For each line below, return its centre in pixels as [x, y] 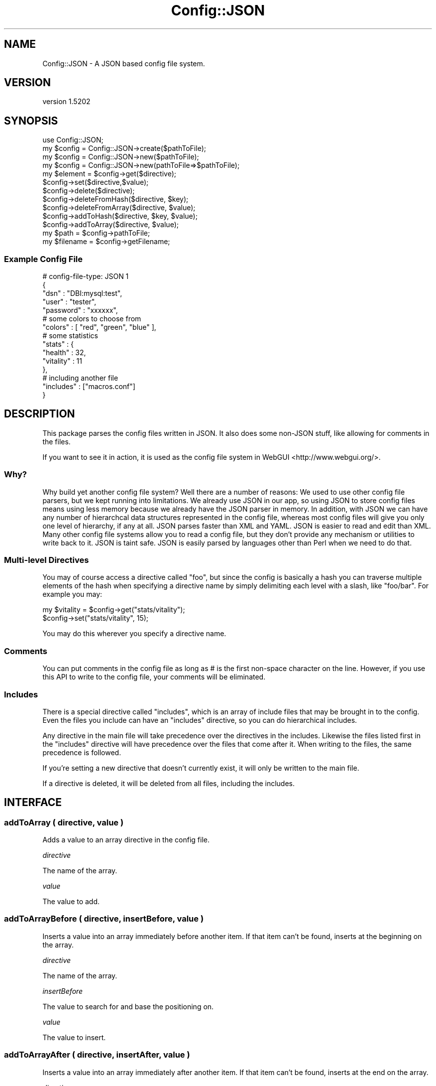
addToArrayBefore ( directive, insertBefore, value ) [104, 919]
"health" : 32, [64, 353]
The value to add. [71, 902]
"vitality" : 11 [62, 361]
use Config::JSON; [73, 140]
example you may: [72, 594]
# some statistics [70, 336]
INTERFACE [33, 803]
